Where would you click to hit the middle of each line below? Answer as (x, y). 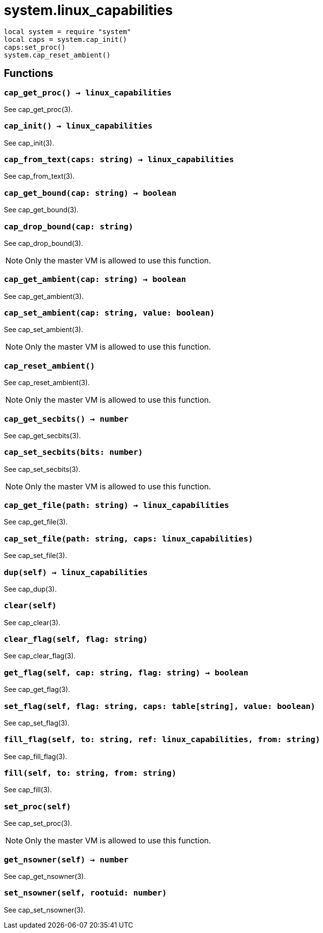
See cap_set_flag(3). (37, 723)
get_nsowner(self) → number (66, 859)
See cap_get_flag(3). (37, 690)
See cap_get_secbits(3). (43, 435)
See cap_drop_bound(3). (44, 243)
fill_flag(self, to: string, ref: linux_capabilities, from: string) (162, 740)
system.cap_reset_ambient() (57, 55)
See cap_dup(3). (30, 589)
